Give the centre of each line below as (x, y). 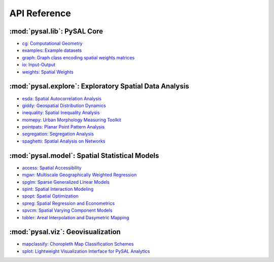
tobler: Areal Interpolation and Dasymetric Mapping (76, 217)
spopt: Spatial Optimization (50, 196)
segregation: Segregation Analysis (58, 134)
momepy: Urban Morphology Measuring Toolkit (72, 120)
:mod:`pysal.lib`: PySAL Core (56, 31)
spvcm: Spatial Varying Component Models (67, 210)
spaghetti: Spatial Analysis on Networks (64, 141)
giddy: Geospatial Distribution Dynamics (64, 105)
